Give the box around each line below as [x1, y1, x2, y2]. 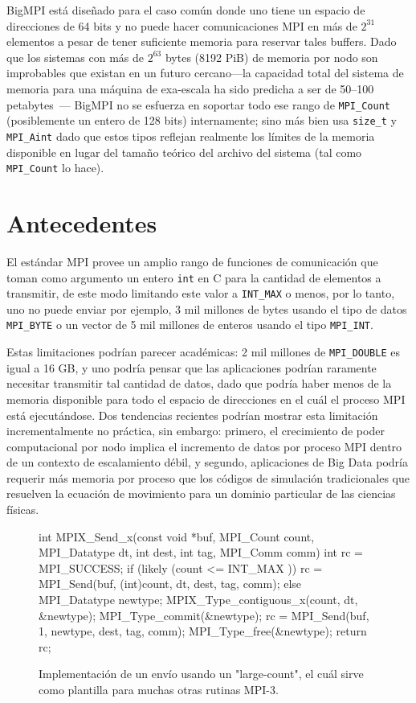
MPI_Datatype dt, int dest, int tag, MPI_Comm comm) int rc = [39, 544, 363, 561]
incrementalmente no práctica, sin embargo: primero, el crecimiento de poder [6, 422, 385, 439]
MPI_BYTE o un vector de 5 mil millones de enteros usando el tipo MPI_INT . [6, 316, 373, 333]
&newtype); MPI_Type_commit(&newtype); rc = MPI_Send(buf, [39, 606, 369, 623]
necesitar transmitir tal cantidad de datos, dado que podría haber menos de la [6, 375, 392, 392]
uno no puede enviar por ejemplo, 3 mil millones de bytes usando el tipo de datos [6, 300, 407, 317]
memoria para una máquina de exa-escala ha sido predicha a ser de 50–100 [6, 80, 374, 97]
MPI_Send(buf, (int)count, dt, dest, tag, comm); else [39, 575, 302, 592]
